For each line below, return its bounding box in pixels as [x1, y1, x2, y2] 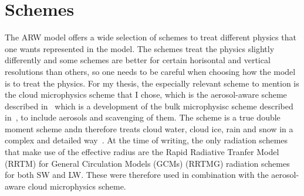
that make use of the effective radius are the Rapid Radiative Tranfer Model [5, 146, 279, 158]
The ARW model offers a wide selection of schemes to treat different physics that [5, 31, 296, 43]
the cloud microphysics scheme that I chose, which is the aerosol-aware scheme [5, 88, 287, 101]
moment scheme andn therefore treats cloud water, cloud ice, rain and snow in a [5, 122, 293, 135]
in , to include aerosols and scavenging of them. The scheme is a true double [5, 111, 281, 123]
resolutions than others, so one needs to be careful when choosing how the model [5, 65, 296, 77]
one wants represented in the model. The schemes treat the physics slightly [5, 42, 275, 54]
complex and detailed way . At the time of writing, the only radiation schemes [5, 134, 288, 146]
